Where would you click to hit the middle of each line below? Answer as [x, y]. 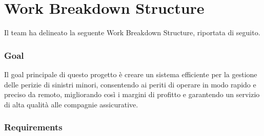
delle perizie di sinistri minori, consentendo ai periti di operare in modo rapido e [130, 84]
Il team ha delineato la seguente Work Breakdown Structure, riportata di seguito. [132, 32]
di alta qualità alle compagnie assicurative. [71, 104]
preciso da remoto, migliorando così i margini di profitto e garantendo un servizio [132, 94]
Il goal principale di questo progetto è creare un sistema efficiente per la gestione [131, 74]
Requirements [33, 127]
